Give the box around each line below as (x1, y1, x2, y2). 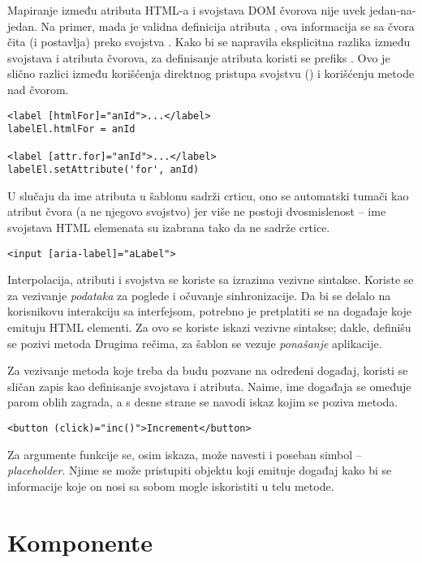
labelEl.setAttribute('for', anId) (7, 164, 200, 176)
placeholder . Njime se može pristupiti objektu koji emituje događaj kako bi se (7, 462, 392, 479)
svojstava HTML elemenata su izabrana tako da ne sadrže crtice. (7, 219, 330, 236)
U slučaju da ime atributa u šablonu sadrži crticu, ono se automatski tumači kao (7, 187, 409, 204)
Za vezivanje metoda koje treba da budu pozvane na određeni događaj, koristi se (7, 362, 408, 379)
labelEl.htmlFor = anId (7, 123, 136, 135)
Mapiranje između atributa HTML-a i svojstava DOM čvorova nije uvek (7, 2, 366, 18)
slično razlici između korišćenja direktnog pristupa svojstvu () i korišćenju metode (7, 65, 415, 82)
